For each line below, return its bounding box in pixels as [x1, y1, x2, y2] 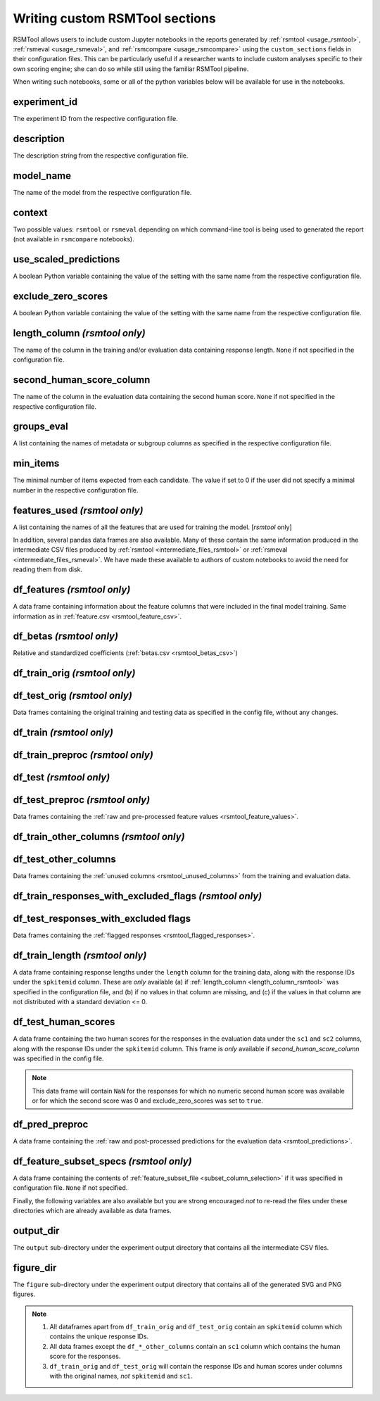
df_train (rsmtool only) [13, 727, 114, 739]
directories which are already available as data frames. [13, 1207, 172, 1215]
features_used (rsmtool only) [13, 504, 144, 516]
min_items [13, 457, 60, 469]
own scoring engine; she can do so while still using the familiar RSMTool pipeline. [13, 64, 249, 73]
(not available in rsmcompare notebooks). [13, 235, 135, 243]
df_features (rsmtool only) [13, 584, 131, 596]
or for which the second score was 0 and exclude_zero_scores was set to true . [32, 1096, 264, 1105]
